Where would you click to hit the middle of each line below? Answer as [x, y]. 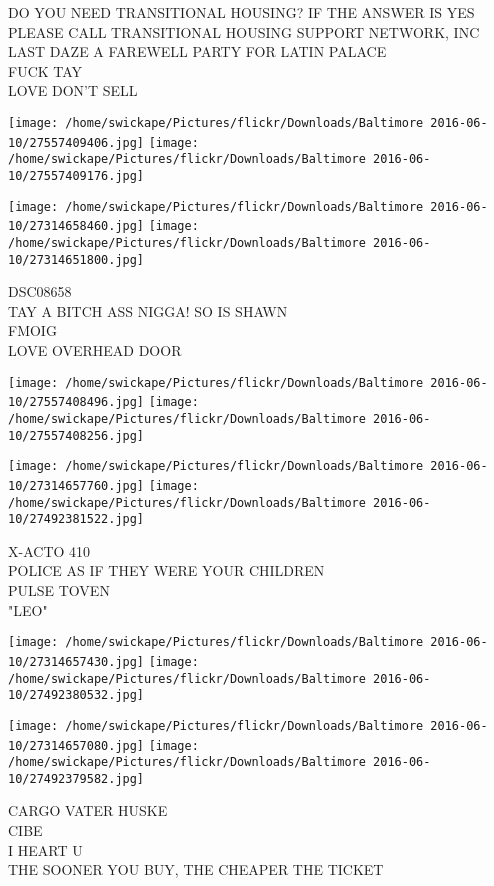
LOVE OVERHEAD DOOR [95, 350]
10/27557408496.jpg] [76, 402]
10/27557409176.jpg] [76, 175]
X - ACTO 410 [49, 550]
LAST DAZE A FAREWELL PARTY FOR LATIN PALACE [197, 51]
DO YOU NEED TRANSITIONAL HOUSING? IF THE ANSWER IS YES [241, 12]
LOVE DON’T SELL [73, 90]
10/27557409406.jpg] [76, 142]
